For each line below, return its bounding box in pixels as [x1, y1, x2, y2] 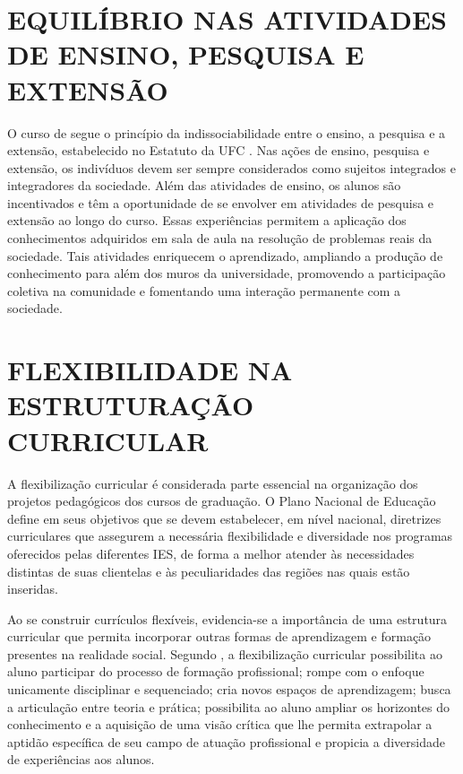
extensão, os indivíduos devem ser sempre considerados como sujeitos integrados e [7, 158, 456, 177]
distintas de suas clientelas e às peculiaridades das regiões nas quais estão [7, 561, 410, 580]
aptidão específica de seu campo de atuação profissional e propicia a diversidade [7, 732, 445, 751]
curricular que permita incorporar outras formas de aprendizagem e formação [7, 627, 432, 646]
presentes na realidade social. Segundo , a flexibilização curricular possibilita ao [7, 644, 442, 663]
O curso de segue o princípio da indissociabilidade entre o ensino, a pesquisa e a [7, 123, 446, 142]
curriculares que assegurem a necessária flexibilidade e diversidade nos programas [7, 526, 453, 545]
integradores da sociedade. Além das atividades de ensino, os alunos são [7, 176, 401, 195]
